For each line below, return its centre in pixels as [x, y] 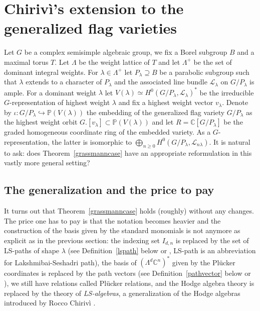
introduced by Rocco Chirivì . [50, 303]
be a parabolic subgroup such [204, 72]
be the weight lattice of [114, 62]
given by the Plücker [204, 262]
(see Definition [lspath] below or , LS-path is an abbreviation [162, 250]
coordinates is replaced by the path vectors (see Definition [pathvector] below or [127, 273]
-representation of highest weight [60, 102]
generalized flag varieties [91, 28]
